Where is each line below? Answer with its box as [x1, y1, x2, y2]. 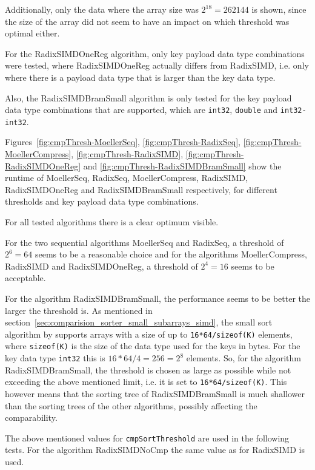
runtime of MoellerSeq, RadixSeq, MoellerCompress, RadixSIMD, [5, 171, 248, 184]
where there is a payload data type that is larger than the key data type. [5, 70, 276, 83]
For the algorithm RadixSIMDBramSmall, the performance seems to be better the [5, 292, 310, 304]
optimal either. [5, 27, 60, 39]
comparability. [5, 411, 58, 424]
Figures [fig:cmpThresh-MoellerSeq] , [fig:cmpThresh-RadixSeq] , [5, 135, 240, 148]
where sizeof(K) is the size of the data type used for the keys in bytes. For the [5, 339, 300, 352]
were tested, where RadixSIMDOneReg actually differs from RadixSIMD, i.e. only [5, 59, 309, 72]
